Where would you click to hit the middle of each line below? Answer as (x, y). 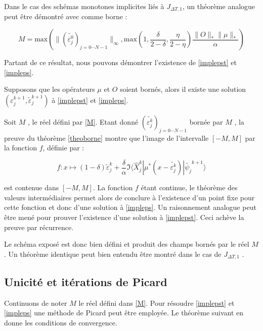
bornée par (206, 121)
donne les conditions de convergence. (61, 322)
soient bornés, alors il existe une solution (183, 89)
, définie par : (63, 148)
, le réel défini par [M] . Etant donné (83, 121)
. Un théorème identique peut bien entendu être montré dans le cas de (113, 254)
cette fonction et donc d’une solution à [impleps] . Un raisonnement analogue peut (130, 207)
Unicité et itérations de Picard (86, 281)
